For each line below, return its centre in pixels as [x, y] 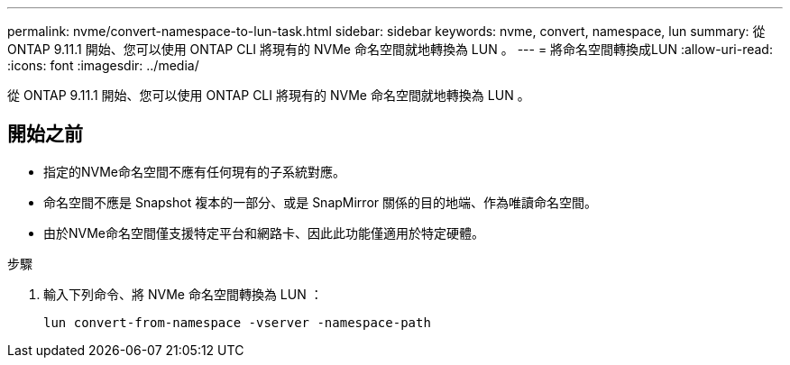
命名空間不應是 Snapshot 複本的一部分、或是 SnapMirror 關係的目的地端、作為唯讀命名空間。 [320, 202]
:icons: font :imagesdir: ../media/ [103, 65]
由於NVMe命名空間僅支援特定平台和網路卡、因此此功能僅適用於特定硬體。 [264, 233]
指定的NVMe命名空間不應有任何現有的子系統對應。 [195, 171]
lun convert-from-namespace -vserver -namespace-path [237, 322]
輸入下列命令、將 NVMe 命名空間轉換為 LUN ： [183, 294]
